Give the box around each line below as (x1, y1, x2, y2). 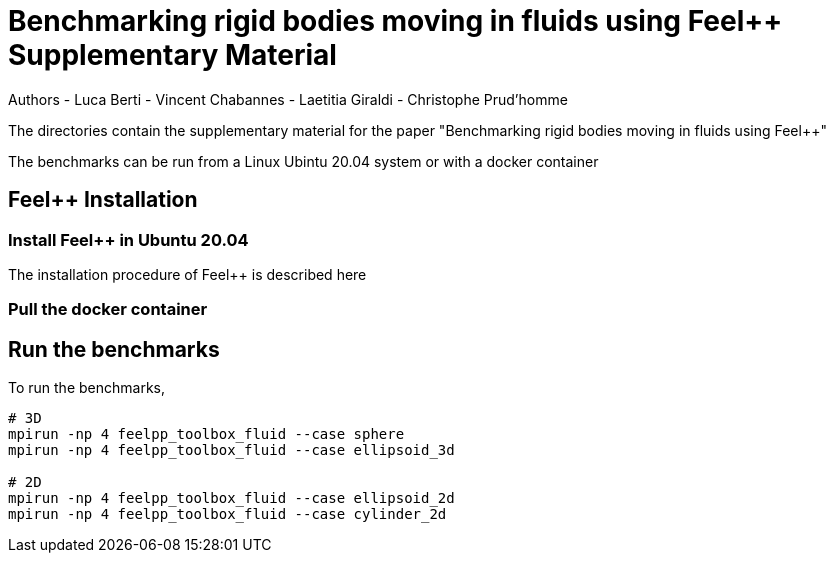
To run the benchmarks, (8, 379, 165, 397)
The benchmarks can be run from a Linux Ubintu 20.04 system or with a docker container (8, 152, 599, 170)
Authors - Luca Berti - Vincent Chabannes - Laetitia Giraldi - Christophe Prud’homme (8, 90, 568, 108)
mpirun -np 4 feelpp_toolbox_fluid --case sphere (8, 426, 405, 443)
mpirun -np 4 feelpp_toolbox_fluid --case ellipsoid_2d (8, 490, 455, 507)
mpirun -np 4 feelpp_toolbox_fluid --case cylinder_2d (8, 506, 447, 523)
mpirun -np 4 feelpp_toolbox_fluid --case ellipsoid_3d (8, 442, 455, 459)
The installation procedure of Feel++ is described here (8, 265, 367, 283)
